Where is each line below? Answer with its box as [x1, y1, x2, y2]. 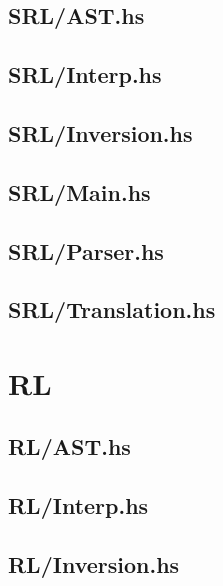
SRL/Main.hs [8, 176, 151, 207]
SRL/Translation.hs [8, 294, 216, 325]
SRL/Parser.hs [8, 235, 164, 266]
